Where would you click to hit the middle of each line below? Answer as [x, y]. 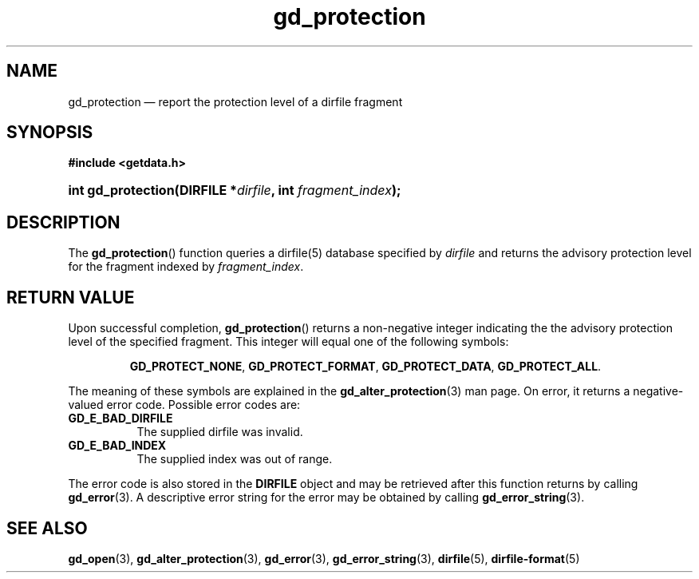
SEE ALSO [47, 528]
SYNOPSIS [50, 133]
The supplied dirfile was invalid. [220, 432]
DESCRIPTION [63, 222]
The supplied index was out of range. [235, 459]
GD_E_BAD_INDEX [117, 446]
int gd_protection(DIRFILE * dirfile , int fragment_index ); [235, 190]
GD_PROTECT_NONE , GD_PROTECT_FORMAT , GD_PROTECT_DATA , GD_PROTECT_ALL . [365, 367]
